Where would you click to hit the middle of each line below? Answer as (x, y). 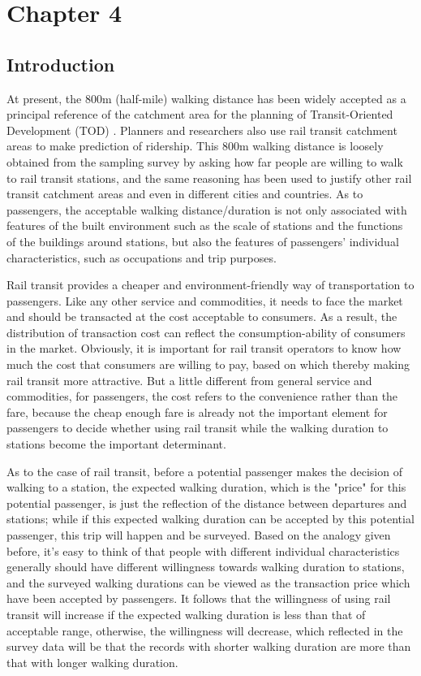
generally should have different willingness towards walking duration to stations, (206, 567)
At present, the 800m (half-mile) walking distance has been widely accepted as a (206, 98)
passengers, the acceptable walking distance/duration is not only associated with (207, 209)
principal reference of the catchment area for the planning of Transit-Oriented (200, 114)
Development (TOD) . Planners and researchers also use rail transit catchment (202, 130)
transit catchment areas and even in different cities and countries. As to (185, 194)
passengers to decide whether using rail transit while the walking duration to (198, 428)
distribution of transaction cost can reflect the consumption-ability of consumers (206, 332)
